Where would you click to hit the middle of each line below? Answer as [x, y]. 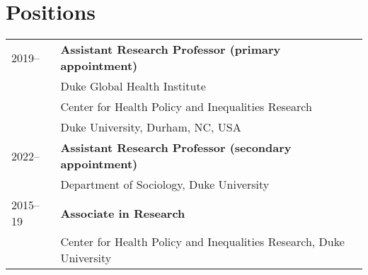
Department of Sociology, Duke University [165, 185]
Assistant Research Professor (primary [171, 49]
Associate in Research [123, 213]
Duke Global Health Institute [133, 86]
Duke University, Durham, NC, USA [151, 127]
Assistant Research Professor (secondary [176, 148]
